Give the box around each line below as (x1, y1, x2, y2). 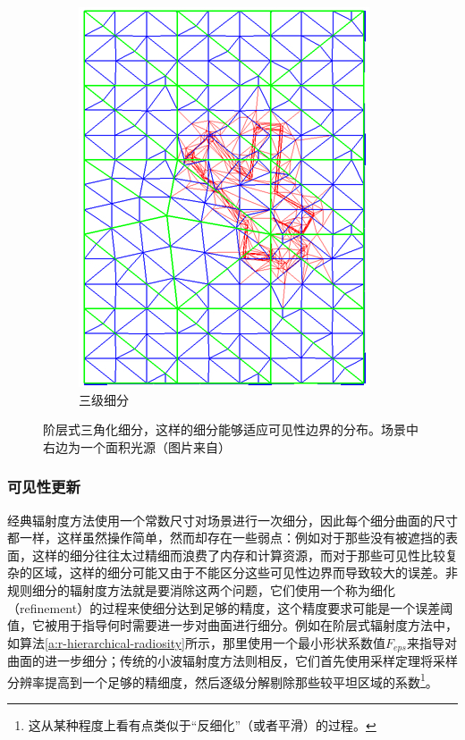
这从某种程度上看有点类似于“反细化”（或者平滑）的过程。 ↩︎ (28, 716, 376, 735)
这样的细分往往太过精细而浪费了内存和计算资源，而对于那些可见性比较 (31, 545, 445, 564)
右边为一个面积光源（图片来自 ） (43, 437, 231, 456)
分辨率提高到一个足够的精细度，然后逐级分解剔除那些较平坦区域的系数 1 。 (7, 669, 438, 691)
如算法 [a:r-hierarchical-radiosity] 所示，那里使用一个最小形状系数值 (7, 633, 385, 652)
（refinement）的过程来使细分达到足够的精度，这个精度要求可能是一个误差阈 (7, 598, 453, 617)
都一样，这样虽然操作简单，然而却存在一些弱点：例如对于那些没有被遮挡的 (7, 528, 445, 547)
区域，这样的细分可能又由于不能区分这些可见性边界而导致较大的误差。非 (31, 563, 458, 582)
